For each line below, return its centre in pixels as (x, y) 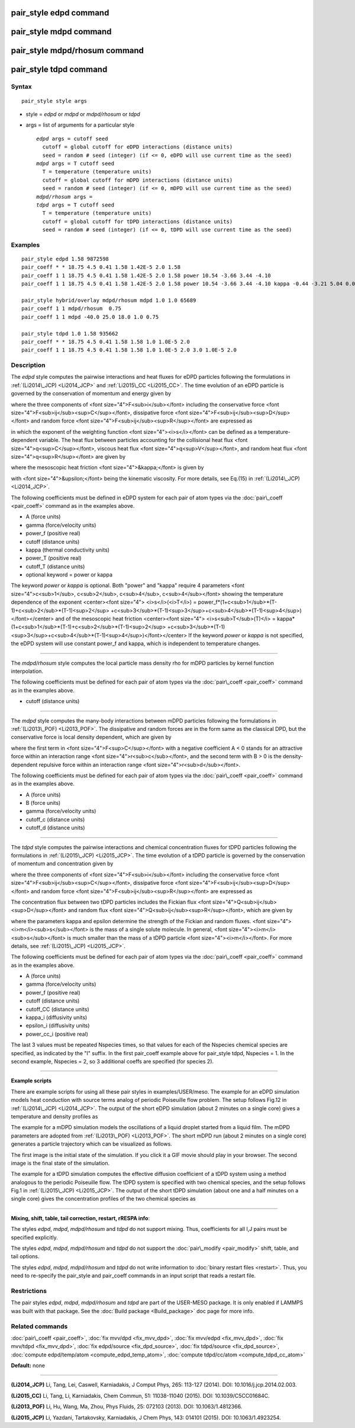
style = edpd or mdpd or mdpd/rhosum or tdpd (83, 114)
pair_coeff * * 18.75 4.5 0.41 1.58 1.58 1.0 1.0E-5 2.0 (106, 341)
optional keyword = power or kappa (69, 575)
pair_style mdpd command (61, 32)
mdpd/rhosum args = (64, 196)
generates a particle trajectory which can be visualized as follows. (92, 1144)
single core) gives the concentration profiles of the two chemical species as (103, 1199)
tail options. (25, 1256)
